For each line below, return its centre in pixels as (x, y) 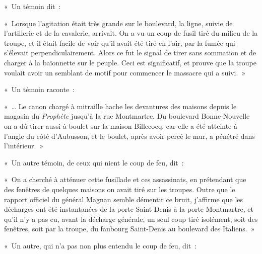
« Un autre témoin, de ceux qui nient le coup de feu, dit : (94, 162)
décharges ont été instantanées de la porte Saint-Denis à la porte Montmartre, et (129, 209)
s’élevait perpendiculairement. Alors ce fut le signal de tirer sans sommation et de (130, 53)
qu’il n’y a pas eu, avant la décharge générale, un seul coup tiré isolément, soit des (131, 219)
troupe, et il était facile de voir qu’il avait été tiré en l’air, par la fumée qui (120, 43)
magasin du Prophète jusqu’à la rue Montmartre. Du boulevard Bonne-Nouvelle (127, 116)
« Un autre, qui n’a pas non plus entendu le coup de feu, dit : (101, 245)
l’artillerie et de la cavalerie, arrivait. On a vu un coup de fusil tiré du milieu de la (131, 33)
